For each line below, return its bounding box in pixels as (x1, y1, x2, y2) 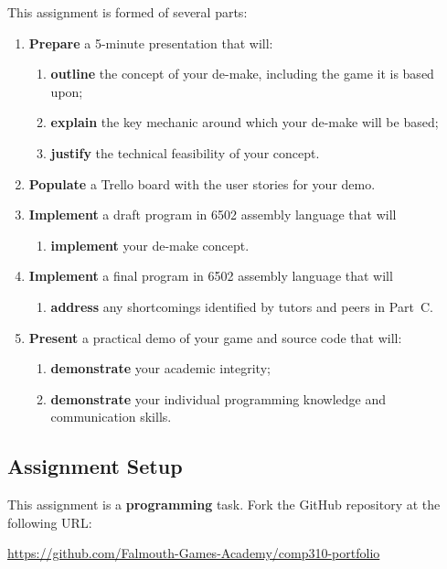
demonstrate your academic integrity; (50, 359, 271, 378)
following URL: (7, 512, 92, 531)
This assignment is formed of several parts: (7, 3, 248, 21)
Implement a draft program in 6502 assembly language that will (28, 205, 397, 224)
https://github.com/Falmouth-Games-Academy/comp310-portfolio (7, 543, 380, 563)
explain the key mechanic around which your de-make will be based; (50, 113, 439, 132)
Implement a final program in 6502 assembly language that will (28, 266, 393, 285)
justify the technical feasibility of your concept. (50, 143, 320, 162)
